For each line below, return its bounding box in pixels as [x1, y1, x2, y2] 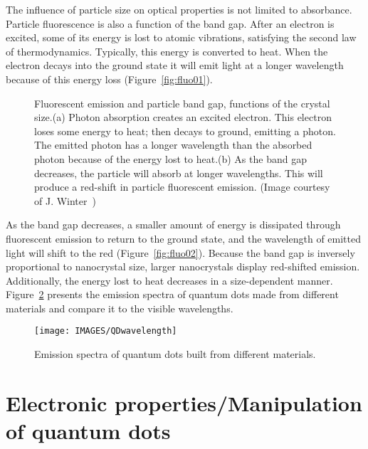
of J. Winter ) [34, 193, 96, 208]
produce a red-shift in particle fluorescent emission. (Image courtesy [34, 179, 330, 194]
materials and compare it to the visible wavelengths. [6, 300, 233, 315]
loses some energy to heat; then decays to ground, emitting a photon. [34, 123, 336, 138]
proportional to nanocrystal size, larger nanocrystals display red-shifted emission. [6, 259, 360, 274]
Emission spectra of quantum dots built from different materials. [34, 347, 316, 361]
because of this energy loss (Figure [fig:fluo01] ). [6, 71, 213, 86]
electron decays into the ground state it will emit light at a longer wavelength [6, 58, 344, 73]
